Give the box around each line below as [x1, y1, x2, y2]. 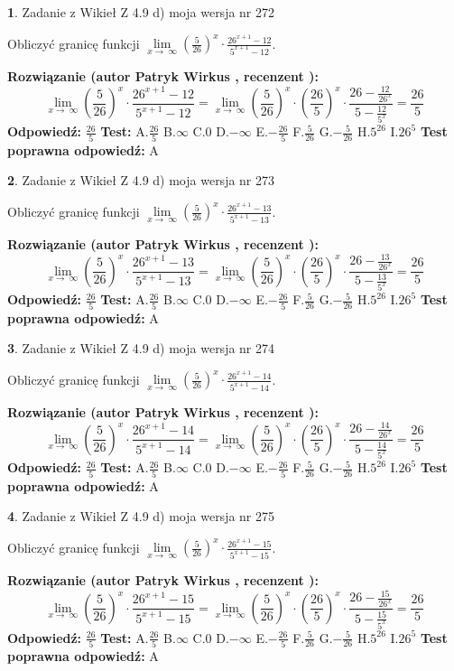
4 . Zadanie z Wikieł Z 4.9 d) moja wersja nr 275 [7, 507, 275, 526]
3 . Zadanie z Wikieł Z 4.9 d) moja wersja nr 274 [7, 339, 275, 358]
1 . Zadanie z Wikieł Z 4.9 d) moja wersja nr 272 [7, 3, 275, 21]
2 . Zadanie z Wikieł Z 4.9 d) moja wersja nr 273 [7, 171, 275, 190]
